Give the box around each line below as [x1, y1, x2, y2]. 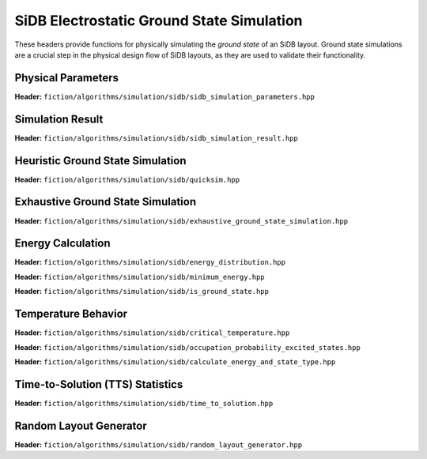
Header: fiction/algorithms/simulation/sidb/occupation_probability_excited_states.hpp [14, 342, 361, 352]
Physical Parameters [14, 71, 119, 85]
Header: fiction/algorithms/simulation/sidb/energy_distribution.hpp [14, 258, 286, 267]
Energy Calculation [14, 237, 111, 250]
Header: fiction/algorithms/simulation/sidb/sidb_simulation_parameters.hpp [14, 92, 316, 101]
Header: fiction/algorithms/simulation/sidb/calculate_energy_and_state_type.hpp [14, 356, 336, 367]
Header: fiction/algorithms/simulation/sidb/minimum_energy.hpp [14, 272, 265, 281]
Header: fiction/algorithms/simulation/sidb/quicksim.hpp [14, 175, 240, 184]
